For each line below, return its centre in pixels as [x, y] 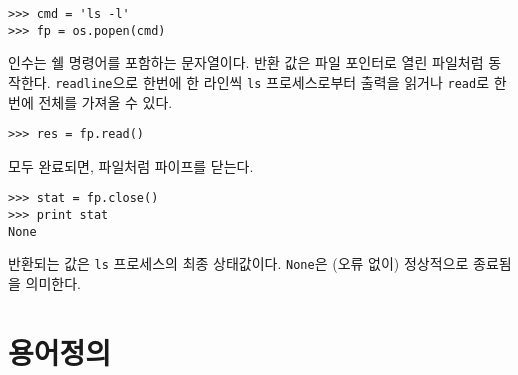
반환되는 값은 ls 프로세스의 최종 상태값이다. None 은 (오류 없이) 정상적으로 [238, 263]
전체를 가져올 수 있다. [105, 101]
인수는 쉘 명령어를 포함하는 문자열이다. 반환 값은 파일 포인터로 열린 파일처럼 [246, 62]
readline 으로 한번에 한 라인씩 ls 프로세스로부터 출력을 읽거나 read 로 [272, 81]
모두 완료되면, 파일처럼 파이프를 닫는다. [131, 165]
